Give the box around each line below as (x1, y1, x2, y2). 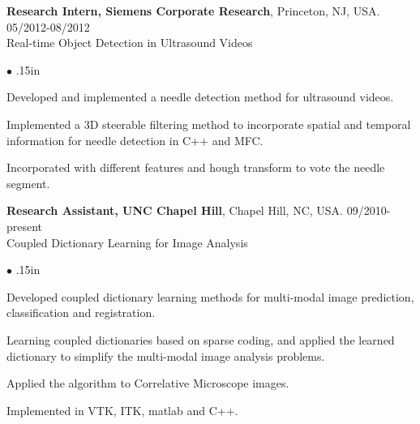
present (6, 217, 43, 234)
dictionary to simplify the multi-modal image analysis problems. (6, 347, 325, 364)
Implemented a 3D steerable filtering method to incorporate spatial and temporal (6, 115, 411, 132)
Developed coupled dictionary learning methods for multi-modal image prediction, (6, 288, 414, 305)
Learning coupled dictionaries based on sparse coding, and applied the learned (6, 331, 395, 348)
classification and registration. (6, 304, 156, 321)
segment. (6, 174, 50, 191)
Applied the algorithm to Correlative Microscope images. (6, 375, 289, 392)
